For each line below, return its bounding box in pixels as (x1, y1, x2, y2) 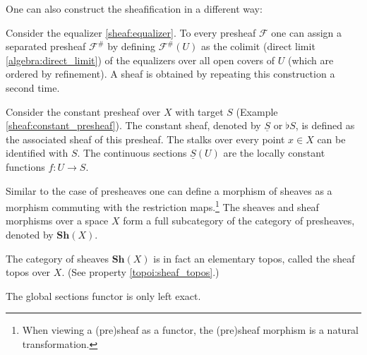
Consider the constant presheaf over (6, 104, 161, 119)
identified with (6, 145, 68, 160)
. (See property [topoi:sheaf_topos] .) (61, 265, 219, 279)
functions (6, 159, 45, 174)
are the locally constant (223, 145, 325, 160)
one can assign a (271, 25, 342, 40)
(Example (236, 104, 278, 119)
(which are (287, 52, 334, 67)
